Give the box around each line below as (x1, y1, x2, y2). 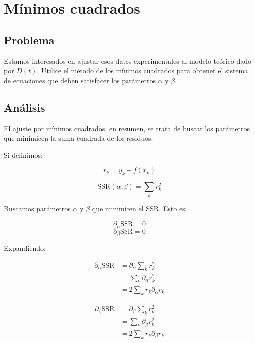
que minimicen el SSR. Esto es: (92, 203, 187, 214)
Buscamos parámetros (4, 203, 71, 214)
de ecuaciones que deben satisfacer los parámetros (4, 75, 156, 85)
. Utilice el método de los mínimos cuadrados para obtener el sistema (37, 65, 248, 76)
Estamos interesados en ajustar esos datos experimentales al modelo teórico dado (4, 55, 252, 66)
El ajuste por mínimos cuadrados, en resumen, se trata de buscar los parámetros (4, 123, 250, 133)
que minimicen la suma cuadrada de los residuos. (4, 133, 153, 143)
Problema (4, 32, 55, 47)
